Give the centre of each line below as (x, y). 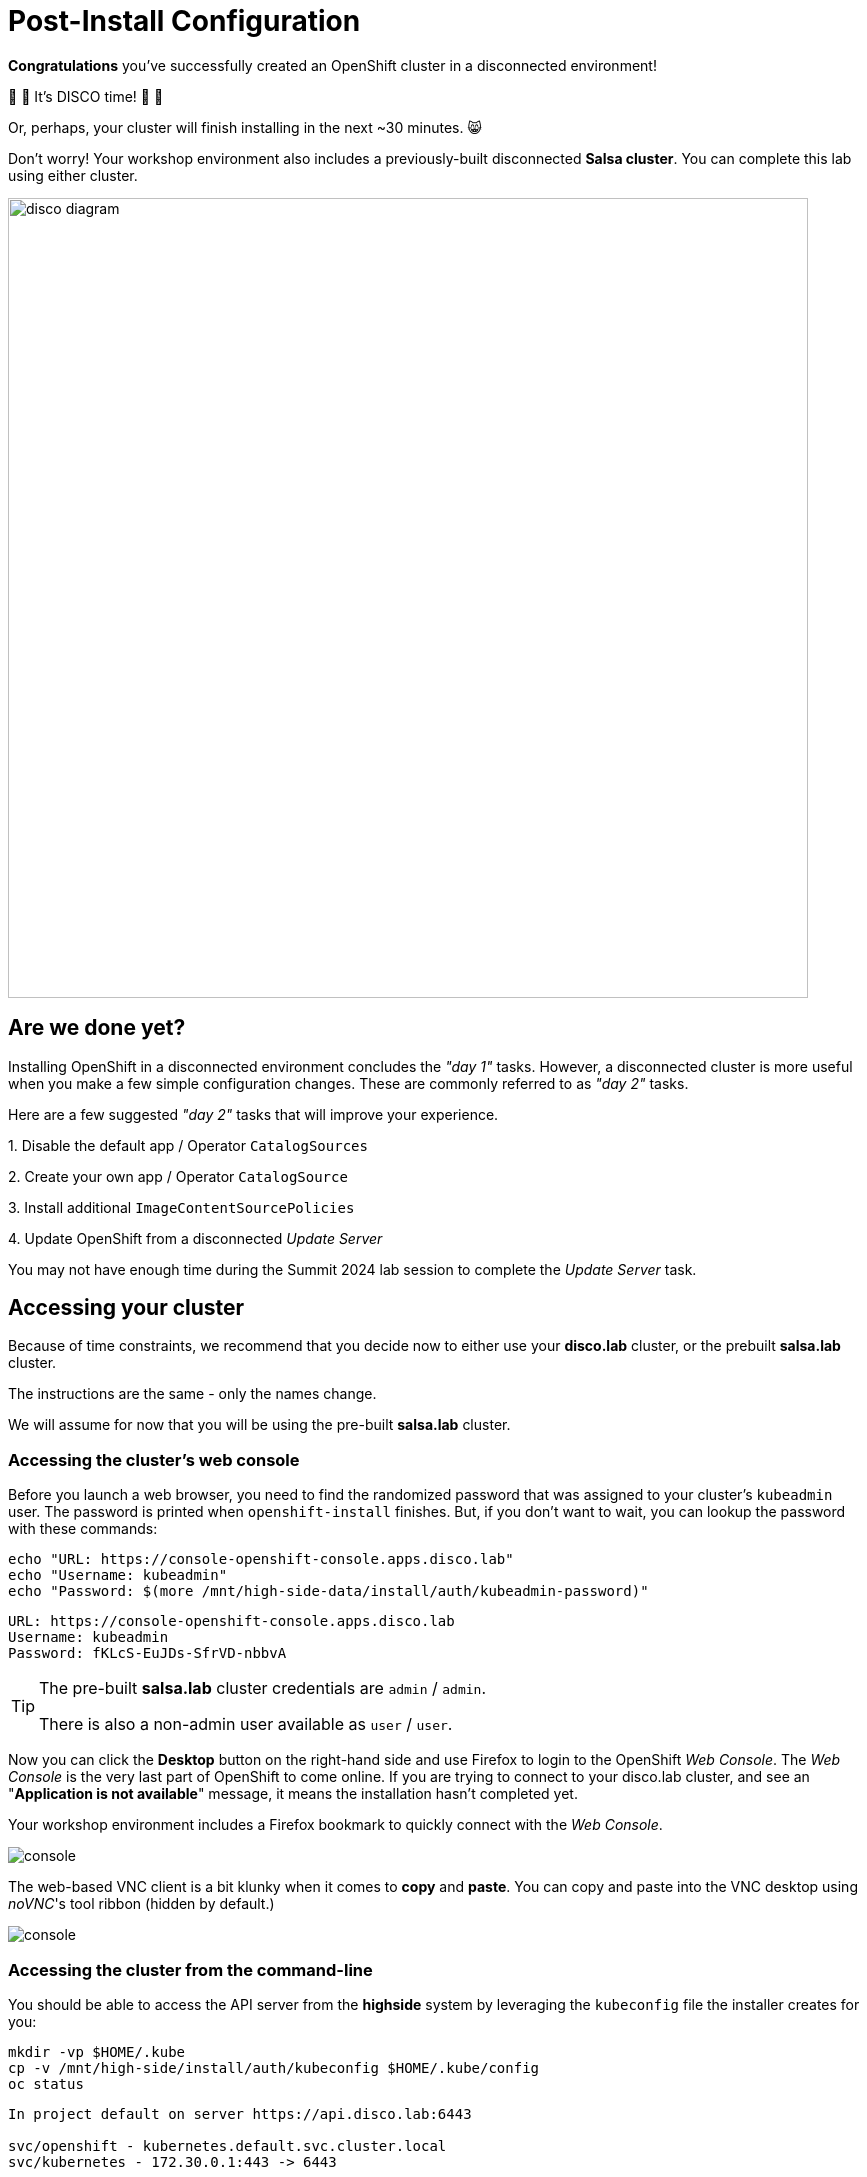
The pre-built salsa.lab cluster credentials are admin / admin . (263, 1688)
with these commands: (83, 1529)
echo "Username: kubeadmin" (118, 1575)
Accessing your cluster (126, 1308)
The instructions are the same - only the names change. (192, 1394)
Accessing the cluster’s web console (154, 1459)
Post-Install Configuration (184, 21)
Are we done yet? (97, 1028)
